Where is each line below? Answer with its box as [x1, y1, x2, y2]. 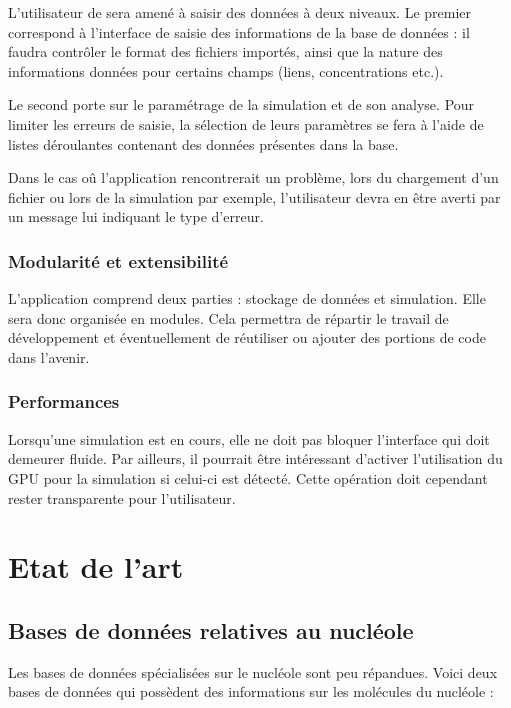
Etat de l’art [8, 546, 184, 587]
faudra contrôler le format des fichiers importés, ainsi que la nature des [8, 41, 443, 62]
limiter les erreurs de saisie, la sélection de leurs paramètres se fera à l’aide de [8, 113, 484, 134]
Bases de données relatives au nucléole [8, 614, 414, 645]
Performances [8, 389, 120, 414]
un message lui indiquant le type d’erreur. [8, 206, 264, 227]
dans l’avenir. [8, 346, 90, 367]
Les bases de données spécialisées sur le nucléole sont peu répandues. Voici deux [8, 661, 498, 682]
